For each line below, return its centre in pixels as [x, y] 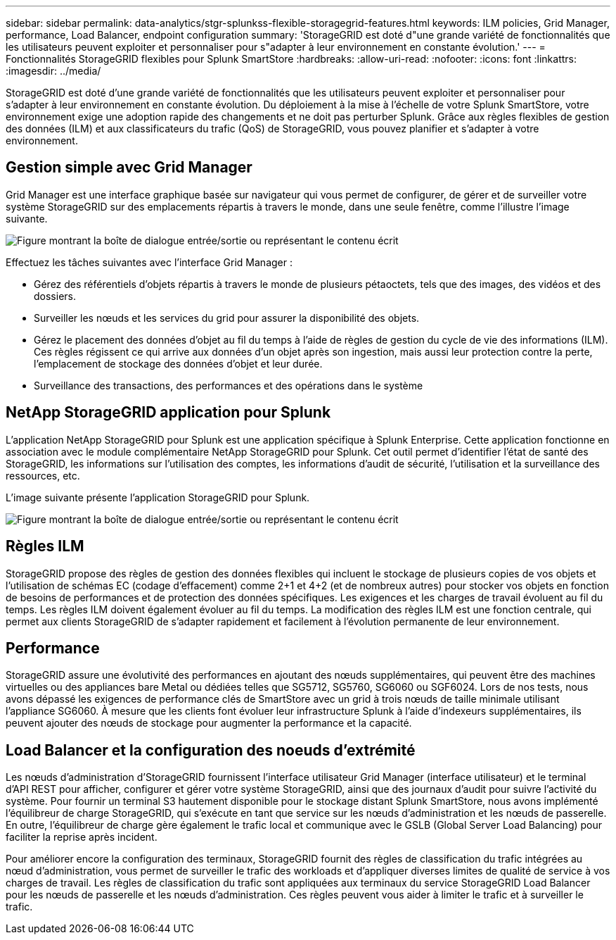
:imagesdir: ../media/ [53, 71]
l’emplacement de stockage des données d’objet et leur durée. [178, 363]
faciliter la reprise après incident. [82, 837]
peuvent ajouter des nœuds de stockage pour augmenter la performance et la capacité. [209, 723]
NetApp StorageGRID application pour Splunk [168, 413]
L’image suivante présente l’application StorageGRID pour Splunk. [158, 497]
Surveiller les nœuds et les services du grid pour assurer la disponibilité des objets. [227, 318]
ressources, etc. [43, 475]
